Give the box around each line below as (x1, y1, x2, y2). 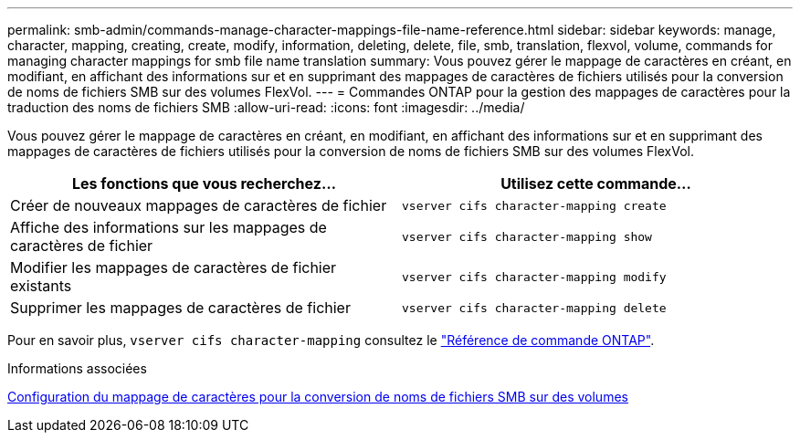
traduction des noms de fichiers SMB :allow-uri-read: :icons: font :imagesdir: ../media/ (7, 100, 525, 115)
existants (10, 277, 72, 295)
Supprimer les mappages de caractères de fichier (10, 299, 351, 317)
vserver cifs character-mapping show (402, 229, 652, 244)
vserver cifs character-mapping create (402, 198, 667, 213)
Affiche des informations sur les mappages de (10, 218, 327, 236)
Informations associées (7, 361, 147, 376)
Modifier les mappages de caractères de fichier (10, 258, 337, 277)
